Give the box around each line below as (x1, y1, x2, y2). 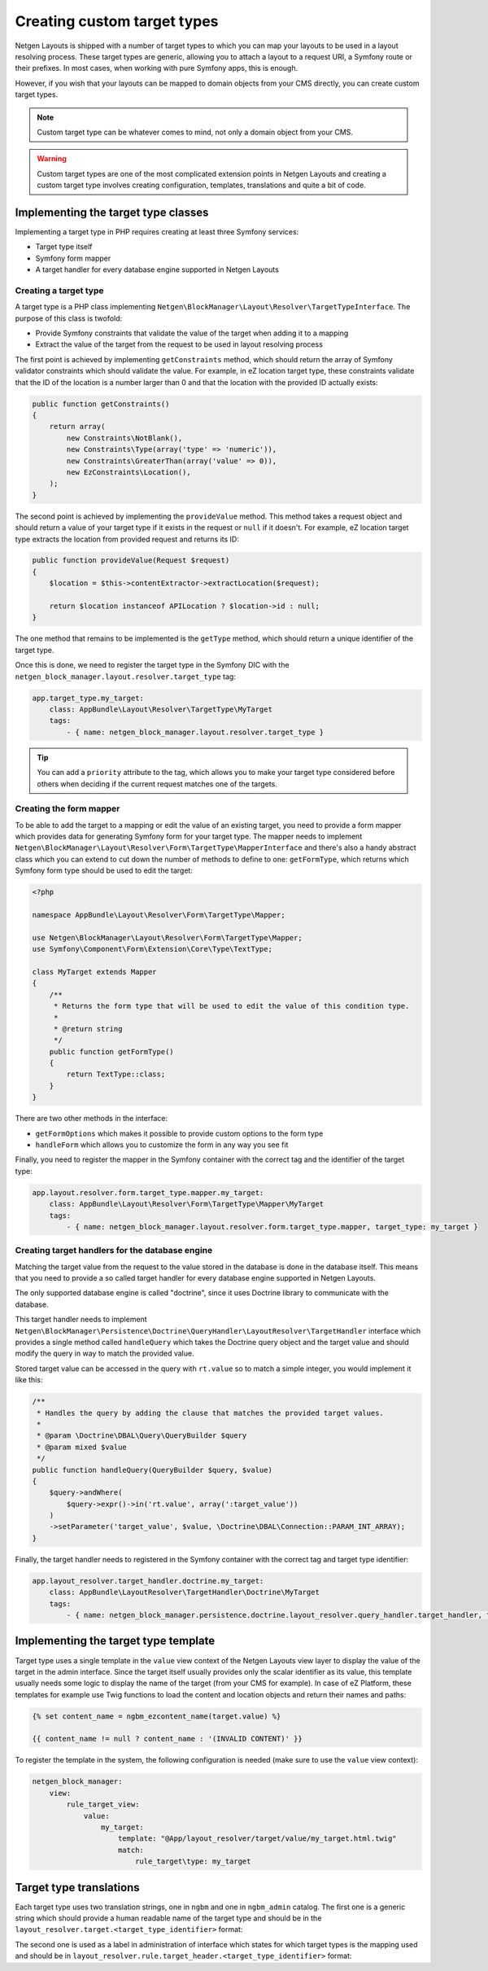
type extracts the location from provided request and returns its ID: (15, 534, 239, 544)
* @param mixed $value (37, 1442, 128, 1452)
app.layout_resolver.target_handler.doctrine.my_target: (32, 1576, 264, 1585)
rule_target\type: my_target (134, 1857, 251, 1866)
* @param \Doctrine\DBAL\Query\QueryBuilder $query (37, 1431, 247, 1440)
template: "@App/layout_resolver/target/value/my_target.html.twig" (118, 1834, 398, 1843)
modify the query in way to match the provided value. (15, 1348, 194, 1359)
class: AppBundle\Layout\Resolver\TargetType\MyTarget (49, 704, 272, 714)
